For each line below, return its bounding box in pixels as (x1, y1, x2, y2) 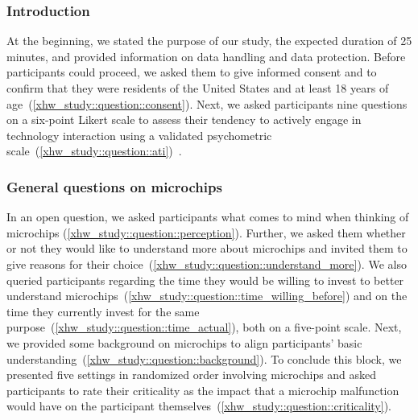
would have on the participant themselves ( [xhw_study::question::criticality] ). (6, 397, 391, 414)
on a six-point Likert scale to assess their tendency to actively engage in (6, 111, 362, 128)
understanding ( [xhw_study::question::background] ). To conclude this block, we (6, 350, 402, 367)
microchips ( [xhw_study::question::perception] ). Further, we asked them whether (6, 224, 406, 241)
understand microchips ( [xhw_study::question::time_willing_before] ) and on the (6, 287, 408, 304)
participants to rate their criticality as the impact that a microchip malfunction (6, 381, 399, 398)
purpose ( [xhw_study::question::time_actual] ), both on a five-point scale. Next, (6, 319, 402, 336)
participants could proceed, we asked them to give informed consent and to (6, 64, 377, 80)
